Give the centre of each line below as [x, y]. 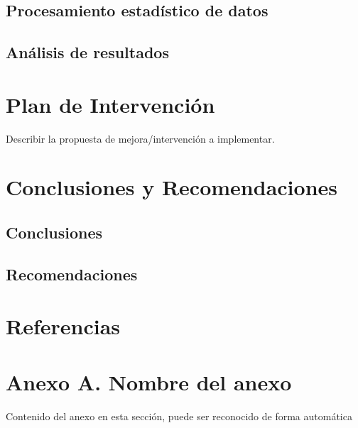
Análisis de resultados [87, 52]
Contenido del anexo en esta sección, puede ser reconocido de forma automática [179, 416]
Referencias [63, 326]
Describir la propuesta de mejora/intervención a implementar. [140, 138]
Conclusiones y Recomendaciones [172, 187]
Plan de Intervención [110, 104]
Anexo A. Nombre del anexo [149, 382]
